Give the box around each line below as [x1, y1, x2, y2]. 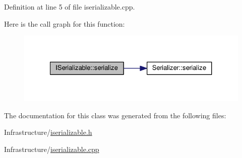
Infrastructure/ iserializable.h [4, 127, 92, 137]
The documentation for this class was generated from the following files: [4, 110, 226, 120]
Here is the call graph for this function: [4, 18, 125, 29]
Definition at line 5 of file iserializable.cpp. [4, 2, 135, 12]
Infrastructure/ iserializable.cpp [4, 143, 99, 154]
